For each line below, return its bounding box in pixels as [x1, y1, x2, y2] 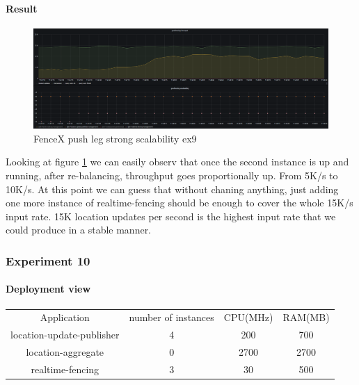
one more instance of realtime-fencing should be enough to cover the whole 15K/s [6, 195, 353, 210]
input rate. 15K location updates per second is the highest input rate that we [6, 208, 336, 223]
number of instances [129, 310, 214, 325]
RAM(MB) [282, 310, 330, 325]
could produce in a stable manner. [6, 222, 152, 237]
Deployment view [6, 281, 91, 296]
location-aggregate [26, 345, 104, 359]
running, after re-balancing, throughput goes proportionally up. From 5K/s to [6, 168, 338, 183]
